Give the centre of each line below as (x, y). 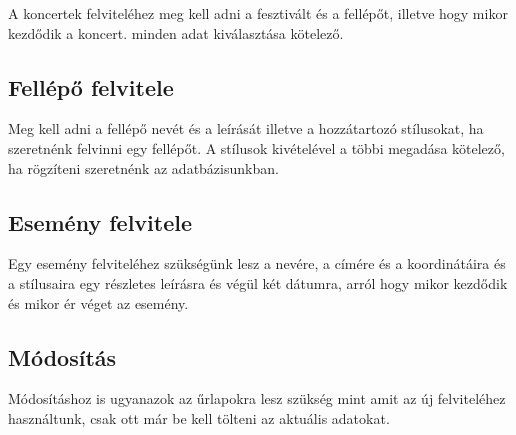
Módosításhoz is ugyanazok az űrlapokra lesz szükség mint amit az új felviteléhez (257, 398)
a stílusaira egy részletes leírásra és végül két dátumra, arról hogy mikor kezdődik (258, 282)
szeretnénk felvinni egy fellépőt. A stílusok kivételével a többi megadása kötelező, (256, 147)
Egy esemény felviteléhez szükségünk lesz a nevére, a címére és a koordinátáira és (257, 263)
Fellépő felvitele (91, 86)
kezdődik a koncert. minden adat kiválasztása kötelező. (176, 32)
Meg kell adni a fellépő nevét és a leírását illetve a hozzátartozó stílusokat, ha (246, 128)
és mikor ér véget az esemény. (98, 302)
